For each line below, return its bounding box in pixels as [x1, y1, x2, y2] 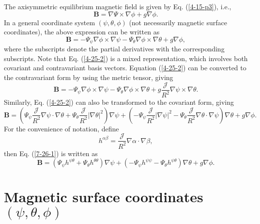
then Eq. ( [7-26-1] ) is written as [4, 148, 98, 158]
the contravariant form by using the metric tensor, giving [4, 72, 173, 82]
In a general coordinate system [4, 17, 95, 27]
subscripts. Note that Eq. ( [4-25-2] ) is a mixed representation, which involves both [4, 53, 248, 63]
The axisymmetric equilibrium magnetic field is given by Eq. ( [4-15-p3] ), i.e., [4, 1, 231, 11]
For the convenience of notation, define [4, 123, 119, 133]
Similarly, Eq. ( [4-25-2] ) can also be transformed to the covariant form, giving [4, 97, 234, 107]
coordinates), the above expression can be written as [4, 27, 160, 37]
